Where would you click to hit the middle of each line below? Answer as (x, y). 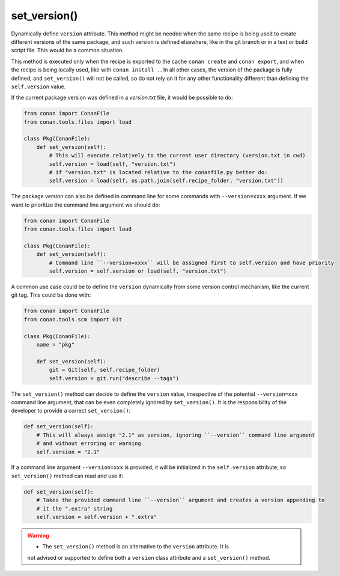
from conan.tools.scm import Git (73, 319)
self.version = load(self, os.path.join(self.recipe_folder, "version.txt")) (166, 181)
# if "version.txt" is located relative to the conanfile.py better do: (158, 172)
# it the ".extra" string (74, 508)
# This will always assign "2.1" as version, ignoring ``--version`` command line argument (176, 435)
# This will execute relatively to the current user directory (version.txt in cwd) (177, 156)
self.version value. (38, 86)
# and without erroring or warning (89, 444)
